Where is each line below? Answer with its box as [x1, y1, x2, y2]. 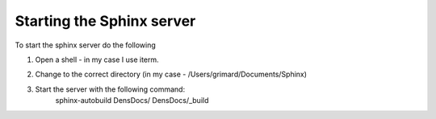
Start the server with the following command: [35, 84, 186, 94]
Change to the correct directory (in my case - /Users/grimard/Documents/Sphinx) [35, 69, 307, 80]
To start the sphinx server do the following [15, 40, 157, 50]
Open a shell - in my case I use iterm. [35, 55, 159, 64]
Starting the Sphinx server [15, 12, 196, 30]
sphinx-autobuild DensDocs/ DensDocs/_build [55, 96, 209, 105]
